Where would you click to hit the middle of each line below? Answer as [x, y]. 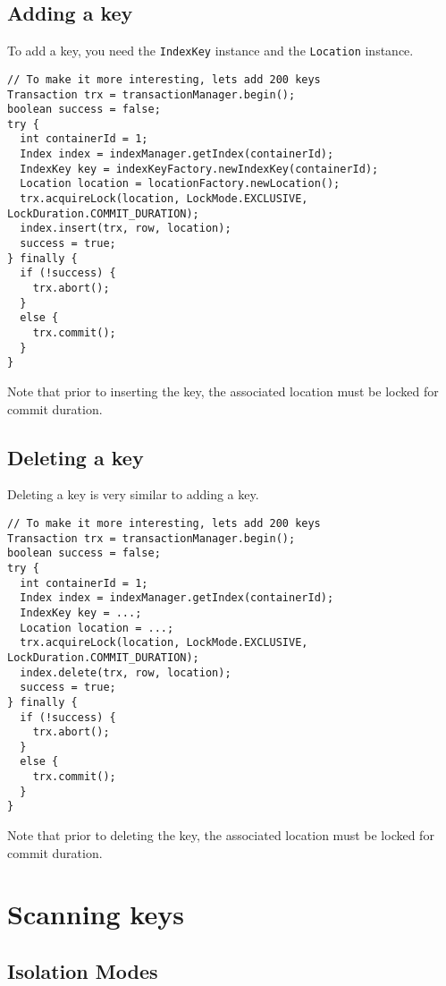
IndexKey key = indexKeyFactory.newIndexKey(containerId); [199, 169]
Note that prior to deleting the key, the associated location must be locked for [221, 835]
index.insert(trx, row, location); [126, 229]
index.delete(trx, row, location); [126, 672]
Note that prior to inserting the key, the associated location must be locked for [223, 391]
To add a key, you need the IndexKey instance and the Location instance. [210, 51]
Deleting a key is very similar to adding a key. [133, 494]
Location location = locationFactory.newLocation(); [180, 184]
